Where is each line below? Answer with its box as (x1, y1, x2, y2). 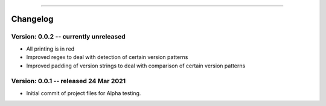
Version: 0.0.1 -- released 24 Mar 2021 (11, 77, 126, 86)
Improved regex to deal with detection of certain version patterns (26, 54, 188, 61)
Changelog (11, 14, 54, 24)
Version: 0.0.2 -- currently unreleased (11, 33, 126, 41)
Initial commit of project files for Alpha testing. (26, 89, 141, 96)
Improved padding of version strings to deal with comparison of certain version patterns (26, 62, 246, 69)
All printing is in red (26, 45, 75, 52)
